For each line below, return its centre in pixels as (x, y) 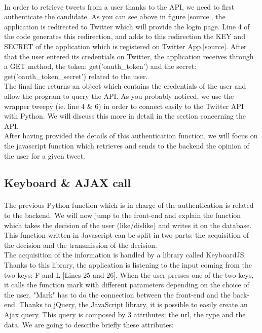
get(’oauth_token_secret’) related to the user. (76, 76)
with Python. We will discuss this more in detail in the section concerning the (125, 116)
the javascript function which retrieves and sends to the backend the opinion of (127, 145)
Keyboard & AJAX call (68, 183)
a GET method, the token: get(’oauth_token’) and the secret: (100, 66)
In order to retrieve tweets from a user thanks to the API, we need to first (119, 6)
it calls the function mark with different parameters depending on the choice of (127, 285)
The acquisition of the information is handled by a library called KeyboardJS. (125, 255)
